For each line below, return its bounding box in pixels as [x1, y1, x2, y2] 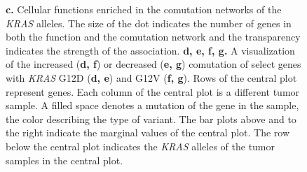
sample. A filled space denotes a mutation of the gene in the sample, [6, 98, 299, 113]
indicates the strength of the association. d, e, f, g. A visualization [6, 43, 295, 57]
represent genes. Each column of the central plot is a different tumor [6, 84, 300, 99]
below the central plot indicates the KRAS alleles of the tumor [6, 138, 275, 153]
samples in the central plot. [6, 152, 123, 167]
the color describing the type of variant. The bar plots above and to [6, 111, 296, 126]
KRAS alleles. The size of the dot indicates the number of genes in [6, 15, 292, 30]
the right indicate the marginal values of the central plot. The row [6, 125, 290, 140]
